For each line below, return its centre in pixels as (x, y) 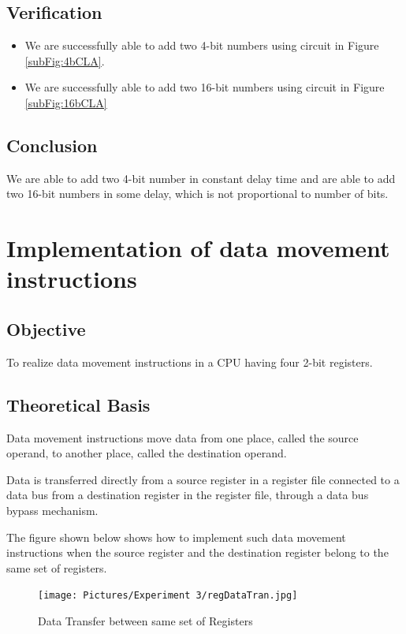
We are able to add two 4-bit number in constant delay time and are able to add (201, 178)
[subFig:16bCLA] (66, 102)
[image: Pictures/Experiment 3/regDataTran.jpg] (168, 596)
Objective (46, 328)
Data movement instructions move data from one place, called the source (183, 437)
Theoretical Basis (78, 404)
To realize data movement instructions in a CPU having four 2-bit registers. (190, 362)
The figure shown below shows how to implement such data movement (176, 537)
